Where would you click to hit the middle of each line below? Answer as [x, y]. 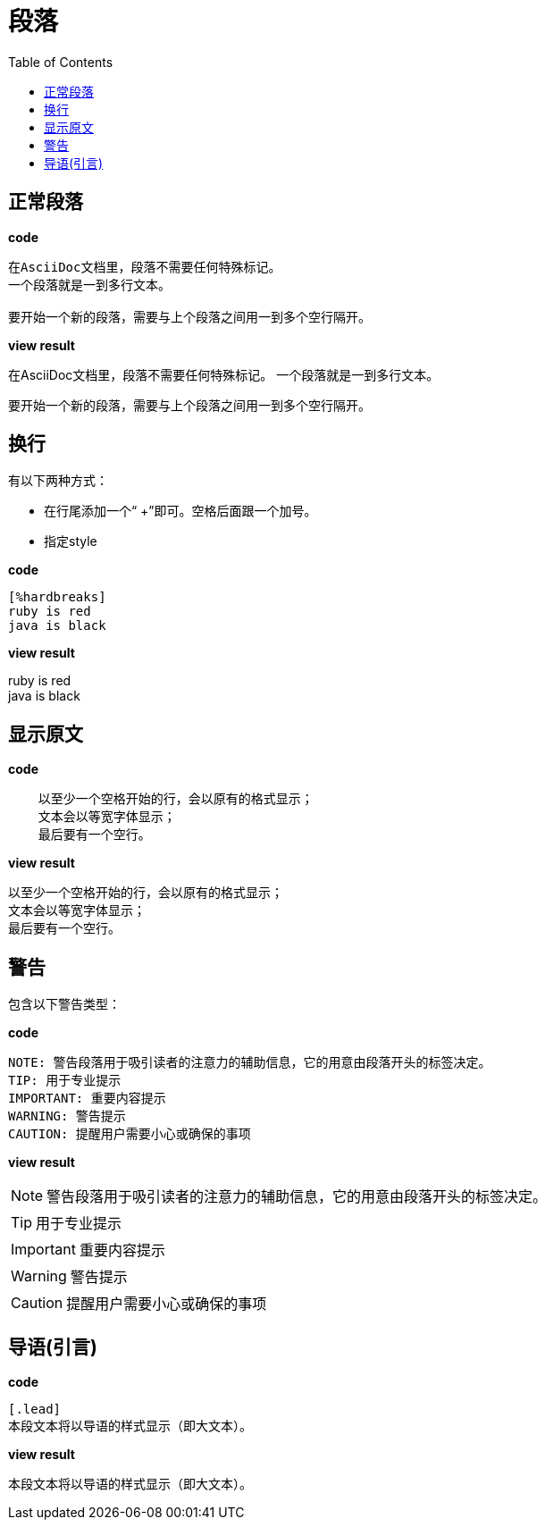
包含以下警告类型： [64, 1004]
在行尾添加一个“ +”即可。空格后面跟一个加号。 [180, 511]
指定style [71, 541]
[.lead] [35, 1409]
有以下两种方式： [58, 481]
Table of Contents [61, 62]
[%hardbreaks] [57, 597]
